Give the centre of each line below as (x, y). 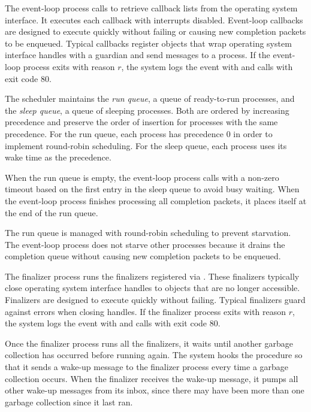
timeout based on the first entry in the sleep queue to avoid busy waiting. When (152, 189)
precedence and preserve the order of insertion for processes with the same (141, 122)
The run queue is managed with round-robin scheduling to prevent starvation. (148, 233)
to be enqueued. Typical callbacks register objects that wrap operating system (148, 43)
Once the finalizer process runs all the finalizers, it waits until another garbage (149, 343)
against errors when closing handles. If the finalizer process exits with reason (146, 311)
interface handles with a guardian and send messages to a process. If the (138, 55)
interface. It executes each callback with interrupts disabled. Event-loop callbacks (154, 19)
